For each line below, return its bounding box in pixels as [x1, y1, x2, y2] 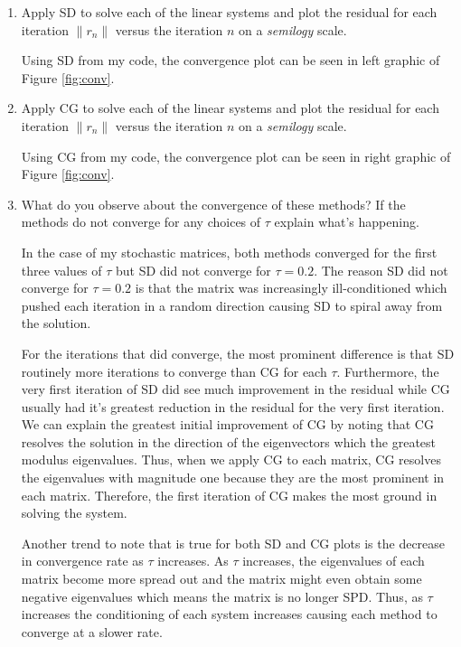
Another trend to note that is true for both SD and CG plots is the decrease [21, 533, 446, 552]
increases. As [157, 551, 229, 570]
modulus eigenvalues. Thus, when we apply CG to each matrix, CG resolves [21, 450, 441, 469]
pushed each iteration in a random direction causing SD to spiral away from [21, 295, 443, 314]
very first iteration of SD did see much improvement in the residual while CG [21, 380, 450, 399]
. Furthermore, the [336, 361, 439, 380]
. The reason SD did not [314, 260, 448, 279]
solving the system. [21, 503, 127, 522]
